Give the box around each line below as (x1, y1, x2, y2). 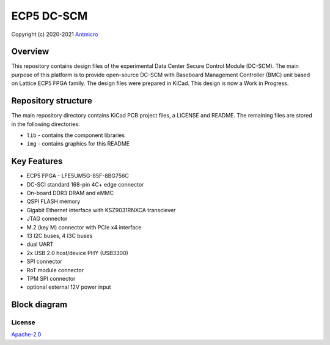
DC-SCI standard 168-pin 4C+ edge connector (26, 180, 144, 188)
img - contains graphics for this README (26, 140, 130, 147)
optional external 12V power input (26, 283, 111, 291)
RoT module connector (26, 266, 84, 273)
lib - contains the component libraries (26, 132, 125, 139)
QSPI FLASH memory (26, 198, 81, 205)
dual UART (26, 240, 54, 248)
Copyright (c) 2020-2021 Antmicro (11, 31, 98, 38)
